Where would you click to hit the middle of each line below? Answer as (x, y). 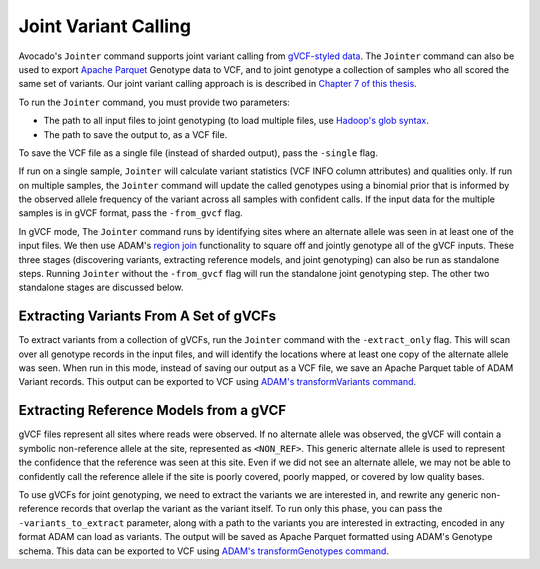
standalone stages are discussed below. (101, 287)
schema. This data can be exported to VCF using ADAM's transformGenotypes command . (204, 551)
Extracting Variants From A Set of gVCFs (147, 316)
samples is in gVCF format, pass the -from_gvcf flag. (131, 213)
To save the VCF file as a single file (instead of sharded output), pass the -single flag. (198, 152)
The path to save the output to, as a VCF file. (135, 134)
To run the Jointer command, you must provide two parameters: (154, 102)
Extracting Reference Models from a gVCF (152, 410)
